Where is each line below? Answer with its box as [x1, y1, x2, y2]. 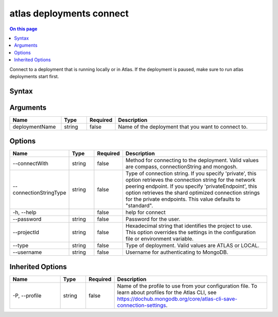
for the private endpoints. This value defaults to [125, 196, 240, 203]
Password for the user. [125, 216, 181, 223]
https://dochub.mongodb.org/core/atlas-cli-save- [117, 295, 238, 302]
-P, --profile [12, 292, 42, 299]
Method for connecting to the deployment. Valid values [125, 157, 259, 164]
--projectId [12, 229, 40, 236]
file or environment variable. [125, 235, 194, 242]
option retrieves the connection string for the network [125, 177, 256, 184]
